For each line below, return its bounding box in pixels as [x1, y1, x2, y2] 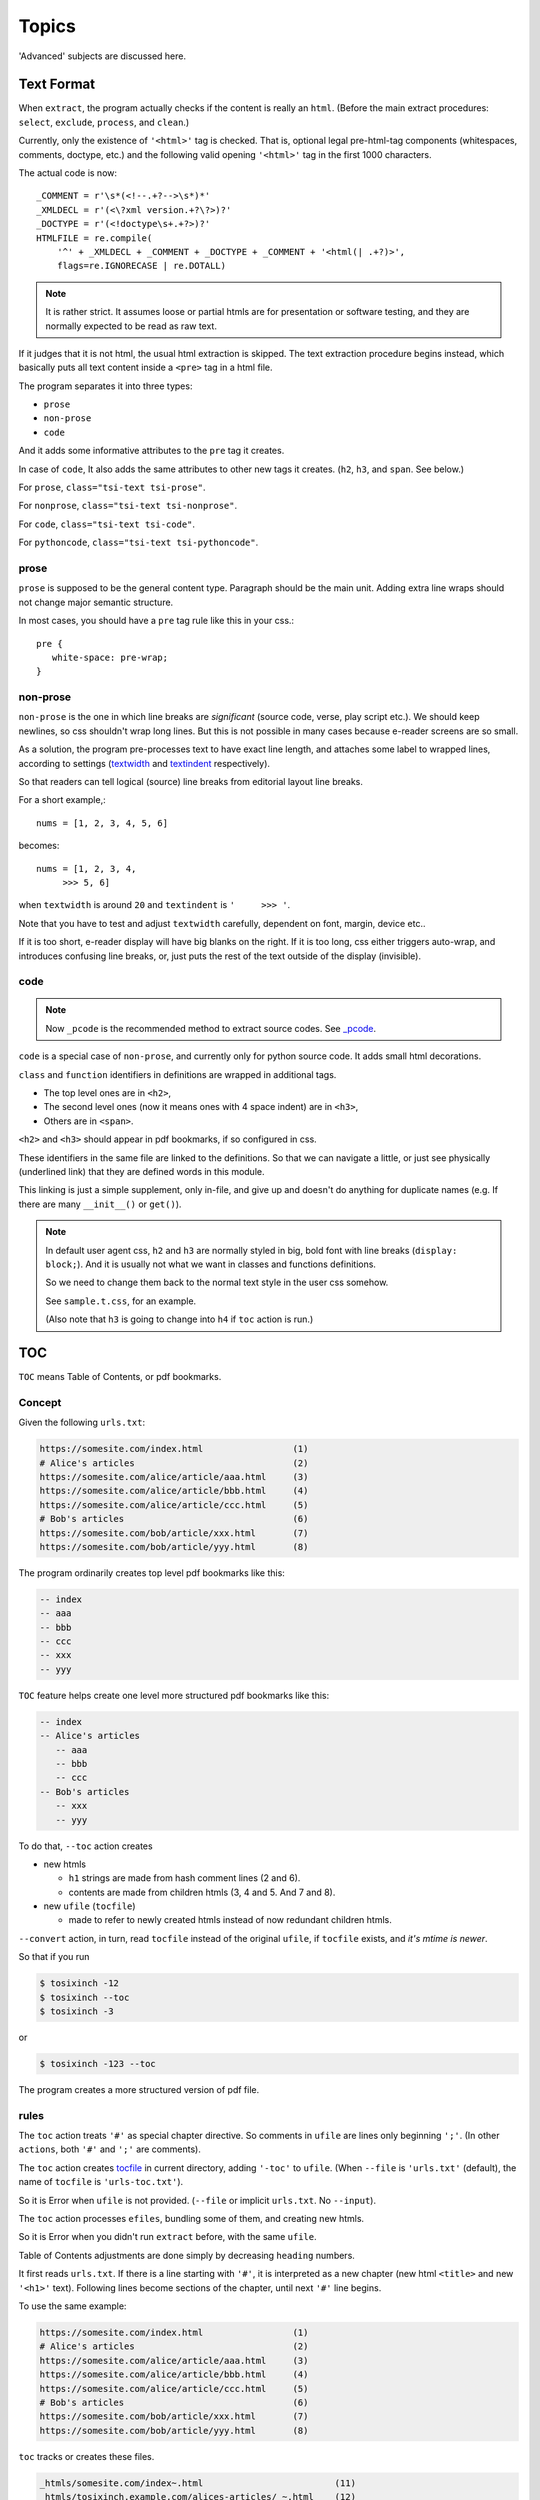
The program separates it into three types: [18, 380, 193, 392]
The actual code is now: [18, 167, 118, 179]
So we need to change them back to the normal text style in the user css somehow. [45, 1276, 389, 1289]
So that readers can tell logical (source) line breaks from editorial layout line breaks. [18, 776, 364, 788]
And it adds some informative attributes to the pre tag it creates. [18, 445, 285, 457]
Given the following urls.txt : [18, 1416, 145, 1429]
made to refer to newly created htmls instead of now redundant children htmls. [68, 1914, 392, 1926]
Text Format [18, 76, 95, 93]
